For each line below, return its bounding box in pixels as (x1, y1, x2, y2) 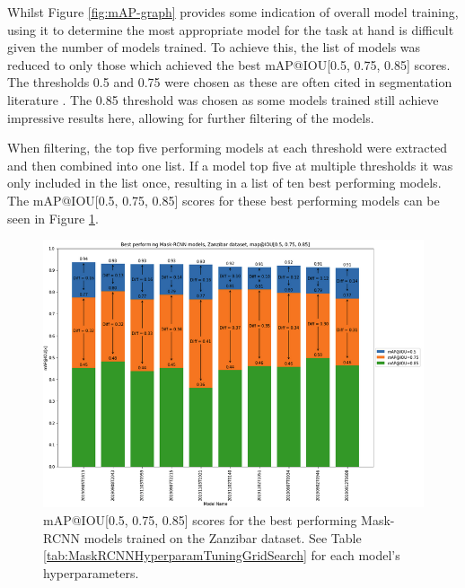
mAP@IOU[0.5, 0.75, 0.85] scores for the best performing (43, 511, 357, 529)
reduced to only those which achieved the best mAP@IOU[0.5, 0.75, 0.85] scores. (7, 55, 451, 74)
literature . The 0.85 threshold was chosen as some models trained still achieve (7, 90, 439, 109)
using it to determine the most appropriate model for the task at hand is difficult (7, 20, 454, 39)
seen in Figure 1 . (7, 208, 99, 227)
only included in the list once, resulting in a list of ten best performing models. (7, 173, 442, 192)
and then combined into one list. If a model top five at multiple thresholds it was (7, 155, 453, 174)
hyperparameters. (43, 563, 139, 582)
